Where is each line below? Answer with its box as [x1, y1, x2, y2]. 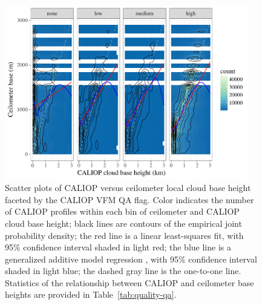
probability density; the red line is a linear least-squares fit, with [5, 229, 244, 241]
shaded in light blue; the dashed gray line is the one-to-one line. [5, 264, 241, 277]
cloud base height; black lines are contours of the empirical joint [5, 216, 242, 229]
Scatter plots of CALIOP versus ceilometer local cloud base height [5, 181, 251, 194]
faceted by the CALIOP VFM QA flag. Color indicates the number [5, 193, 254, 206]
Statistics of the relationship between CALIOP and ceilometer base [5, 276, 254, 289]
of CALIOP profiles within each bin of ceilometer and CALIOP [5, 205, 240, 218]
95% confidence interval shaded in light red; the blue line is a [5, 241, 231, 253]
